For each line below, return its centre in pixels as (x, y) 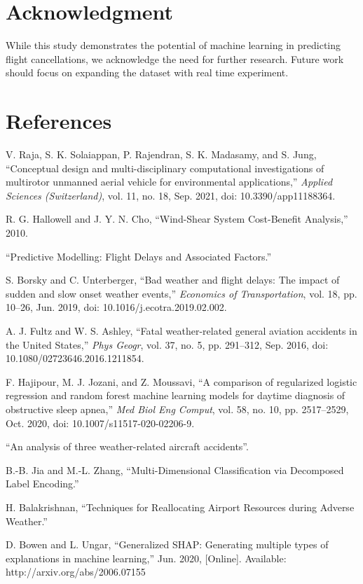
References (59, 121)
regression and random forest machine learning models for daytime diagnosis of (176, 395)
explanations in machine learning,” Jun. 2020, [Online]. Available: (146, 558)
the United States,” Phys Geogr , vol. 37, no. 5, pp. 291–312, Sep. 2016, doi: (167, 344)
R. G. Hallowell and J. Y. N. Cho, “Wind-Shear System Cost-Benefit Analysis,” (177, 219)
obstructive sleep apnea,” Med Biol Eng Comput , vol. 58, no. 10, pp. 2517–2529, (177, 409)
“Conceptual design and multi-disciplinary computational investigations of (165, 168)
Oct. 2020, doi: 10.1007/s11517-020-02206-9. (100, 423)
